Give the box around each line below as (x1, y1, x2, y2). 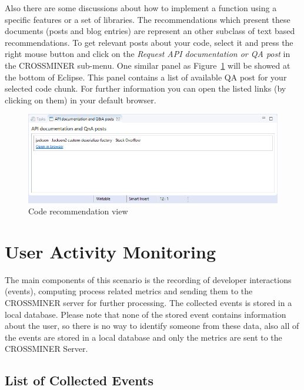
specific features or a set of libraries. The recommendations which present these (5, 13, 290, 25)
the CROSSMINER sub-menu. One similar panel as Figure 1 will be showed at (5, 59, 290, 71)
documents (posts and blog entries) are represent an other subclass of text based (5, 25, 295, 37)
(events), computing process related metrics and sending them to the (5, 285, 253, 297)
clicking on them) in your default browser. (5, 93, 156, 106)
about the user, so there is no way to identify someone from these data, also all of (5, 320, 299, 332)
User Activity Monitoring (5, 239, 216, 263)
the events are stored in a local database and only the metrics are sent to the (5, 331, 282, 343)
